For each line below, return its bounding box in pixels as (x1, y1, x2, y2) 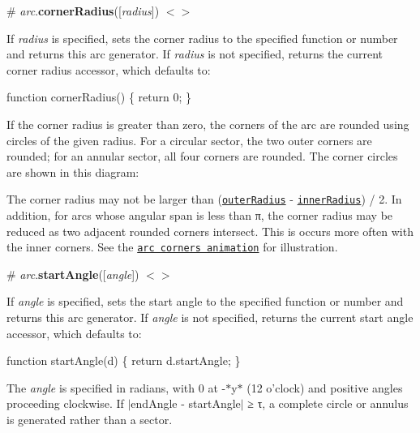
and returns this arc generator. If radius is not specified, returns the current (6, 45, 384, 62)
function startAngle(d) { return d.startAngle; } (6, 352, 241, 369)
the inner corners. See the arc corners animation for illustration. (6, 238, 338, 255)
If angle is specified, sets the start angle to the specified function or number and (6, 293, 404, 310)
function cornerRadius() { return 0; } (6, 88, 191, 105)
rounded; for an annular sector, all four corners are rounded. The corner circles (6, 148, 398, 165)
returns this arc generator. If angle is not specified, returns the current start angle (6, 309, 414, 326)
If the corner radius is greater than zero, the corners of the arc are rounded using (6, 115, 409, 132)
